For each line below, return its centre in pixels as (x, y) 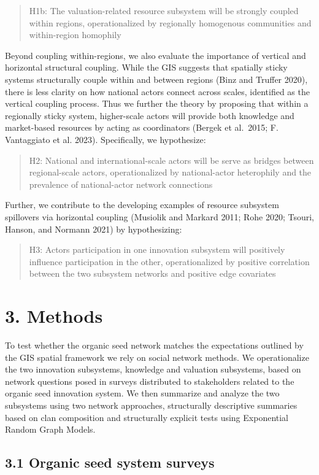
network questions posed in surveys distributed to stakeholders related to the (150, 381)
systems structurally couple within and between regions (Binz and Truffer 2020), (156, 79)
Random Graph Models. (50, 429)
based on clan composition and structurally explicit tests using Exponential (147, 417)
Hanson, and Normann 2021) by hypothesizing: (94, 229)
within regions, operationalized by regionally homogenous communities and (170, 22)
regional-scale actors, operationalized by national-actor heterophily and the (170, 172)
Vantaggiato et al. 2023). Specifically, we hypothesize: (106, 139)
